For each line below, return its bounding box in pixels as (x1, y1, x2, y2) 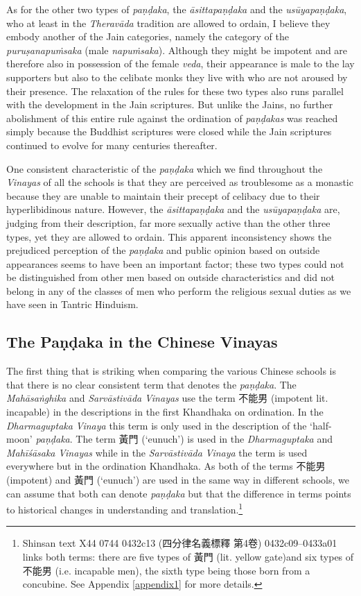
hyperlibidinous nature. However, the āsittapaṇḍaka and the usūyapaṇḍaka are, (6, 202, 340, 216)
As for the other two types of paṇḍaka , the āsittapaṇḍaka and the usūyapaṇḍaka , (6, 2, 347, 16)
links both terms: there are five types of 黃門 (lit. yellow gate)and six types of (22, 550, 354, 564)
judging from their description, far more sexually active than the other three (6, 215, 331, 230)
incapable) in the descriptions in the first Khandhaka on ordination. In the (6, 405, 324, 419)
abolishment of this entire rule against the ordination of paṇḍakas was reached (6, 110, 338, 125)
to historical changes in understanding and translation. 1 (6, 500, 243, 516)
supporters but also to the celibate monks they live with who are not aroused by (6, 69, 348, 84)
